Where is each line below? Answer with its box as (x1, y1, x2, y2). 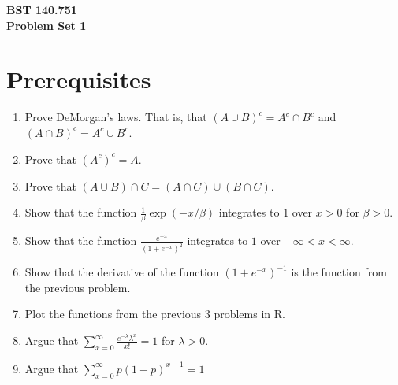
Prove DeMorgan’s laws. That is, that (24, 109, 207, 125)
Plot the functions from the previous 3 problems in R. (24, 305, 285, 322)
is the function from (291, 264, 387, 280)
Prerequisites (6, 63, 151, 95)
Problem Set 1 (6, 17, 87, 33)
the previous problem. (24, 279, 131, 295)
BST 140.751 (6, 2, 77, 17)
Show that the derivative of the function (24, 264, 219, 280)
